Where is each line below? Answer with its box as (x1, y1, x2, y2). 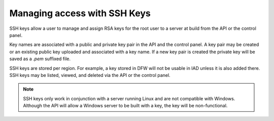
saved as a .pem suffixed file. (9, 56, 71, 62)
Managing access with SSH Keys (9, 8, 151, 19)
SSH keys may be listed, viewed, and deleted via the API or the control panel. (9, 72, 170, 78)
